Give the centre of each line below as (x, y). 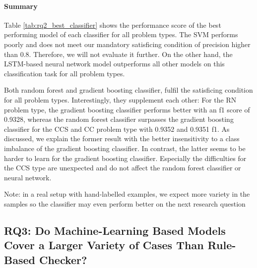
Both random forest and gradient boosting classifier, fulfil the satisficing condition (128, 90)
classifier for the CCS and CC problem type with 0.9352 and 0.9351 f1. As (117, 129)
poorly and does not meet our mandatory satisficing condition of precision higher (127, 44)
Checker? (63, 259)
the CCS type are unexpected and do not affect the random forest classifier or (123, 168)
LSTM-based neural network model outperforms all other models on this (114, 64)
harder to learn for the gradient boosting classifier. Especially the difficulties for (125, 158)
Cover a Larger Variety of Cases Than (104, 245)
